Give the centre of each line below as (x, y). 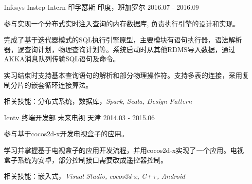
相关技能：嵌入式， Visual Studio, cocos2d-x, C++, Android (95, 176)
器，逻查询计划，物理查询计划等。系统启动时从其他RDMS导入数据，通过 (120, 49)
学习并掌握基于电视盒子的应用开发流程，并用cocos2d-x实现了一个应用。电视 (124, 150)
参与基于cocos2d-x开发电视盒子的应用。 (66, 134)
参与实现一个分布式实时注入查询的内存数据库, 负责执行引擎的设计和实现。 (122, 23)
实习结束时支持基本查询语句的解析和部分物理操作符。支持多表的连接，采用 (123, 75)
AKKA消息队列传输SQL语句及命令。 (62, 59)
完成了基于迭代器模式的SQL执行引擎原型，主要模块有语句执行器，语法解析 (123, 40)
